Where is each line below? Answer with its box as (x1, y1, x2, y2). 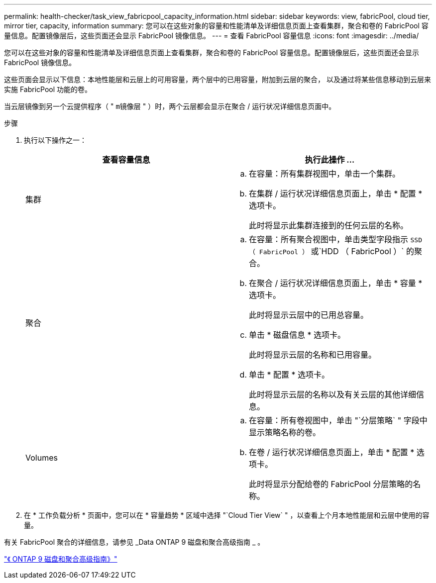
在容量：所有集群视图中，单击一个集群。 (249, 169, 401, 179)
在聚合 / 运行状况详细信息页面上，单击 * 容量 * (249, 278, 423, 288)
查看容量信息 (102, 155, 150, 165)
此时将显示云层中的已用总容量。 (249, 310, 369, 320)
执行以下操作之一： (24, 136, 87, 144)
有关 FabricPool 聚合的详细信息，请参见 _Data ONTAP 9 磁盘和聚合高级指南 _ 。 (4, 538, 265, 546)
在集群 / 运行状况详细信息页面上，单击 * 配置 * (249, 189, 423, 198)
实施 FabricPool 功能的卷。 (4, 85, 92, 94)
